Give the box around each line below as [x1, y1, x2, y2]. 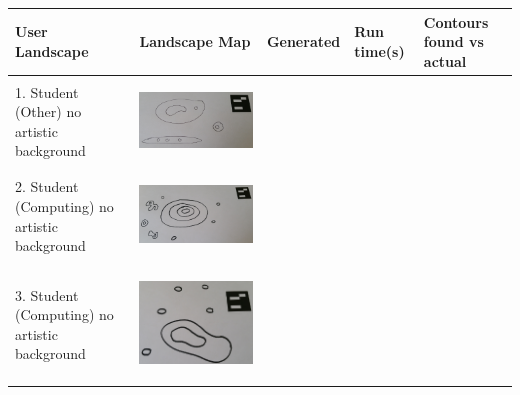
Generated [266, 31, 341, 52]
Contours [423, 11, 489, 32]
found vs [423, 31, 484, 52]
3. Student [15, 284, 79, 305]
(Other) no [15, 101, 82, 122]
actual [423, 50, 467, 71]
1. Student [15, 81, 79, 102]
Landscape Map [139, 31, 251, 52]
